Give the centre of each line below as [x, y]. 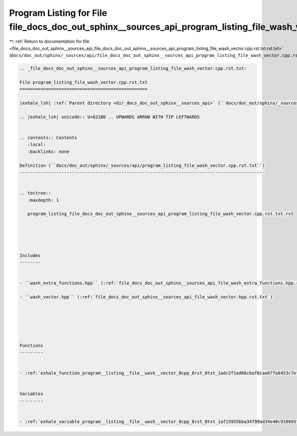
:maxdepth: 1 [43, 200]
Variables [31, 394]
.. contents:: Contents [49, 138]
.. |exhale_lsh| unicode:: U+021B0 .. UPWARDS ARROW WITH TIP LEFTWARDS [110, 117]
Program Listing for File [58, 13]
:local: [37, 145]
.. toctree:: [35, 193]
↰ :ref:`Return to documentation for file [49, 42]
